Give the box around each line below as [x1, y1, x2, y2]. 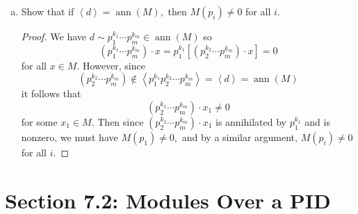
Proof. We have [21, 29, 87, 43]
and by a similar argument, [181, 129, 298, 144]
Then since [97, 114, 144, 129]
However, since [82, 58, 145, 72]
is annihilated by [215, 114, 286, 129]
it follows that [21, 86, 81, 101]
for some [21, 114, 58, 129]
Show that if [21, 4, 74, 18]
